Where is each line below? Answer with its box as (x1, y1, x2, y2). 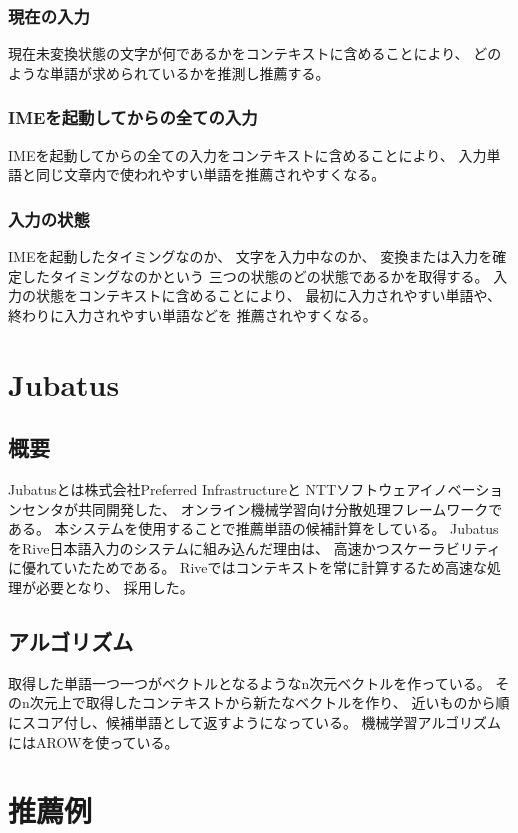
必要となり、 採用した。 (35, 576, 194, 597)
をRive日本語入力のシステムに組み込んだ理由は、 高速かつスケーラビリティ (8, 537, 501, 558)
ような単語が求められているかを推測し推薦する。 (8, 62, 330, 83)
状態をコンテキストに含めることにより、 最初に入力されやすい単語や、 (35, 285, 501, 306)
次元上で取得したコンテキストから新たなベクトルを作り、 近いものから (29, 692, 496, 713)
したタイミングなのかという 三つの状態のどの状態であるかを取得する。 (21, 265, 489, 286)
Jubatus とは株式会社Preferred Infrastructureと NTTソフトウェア (8, 478, 420, 499)
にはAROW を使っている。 (8, 731, 179, 752)
